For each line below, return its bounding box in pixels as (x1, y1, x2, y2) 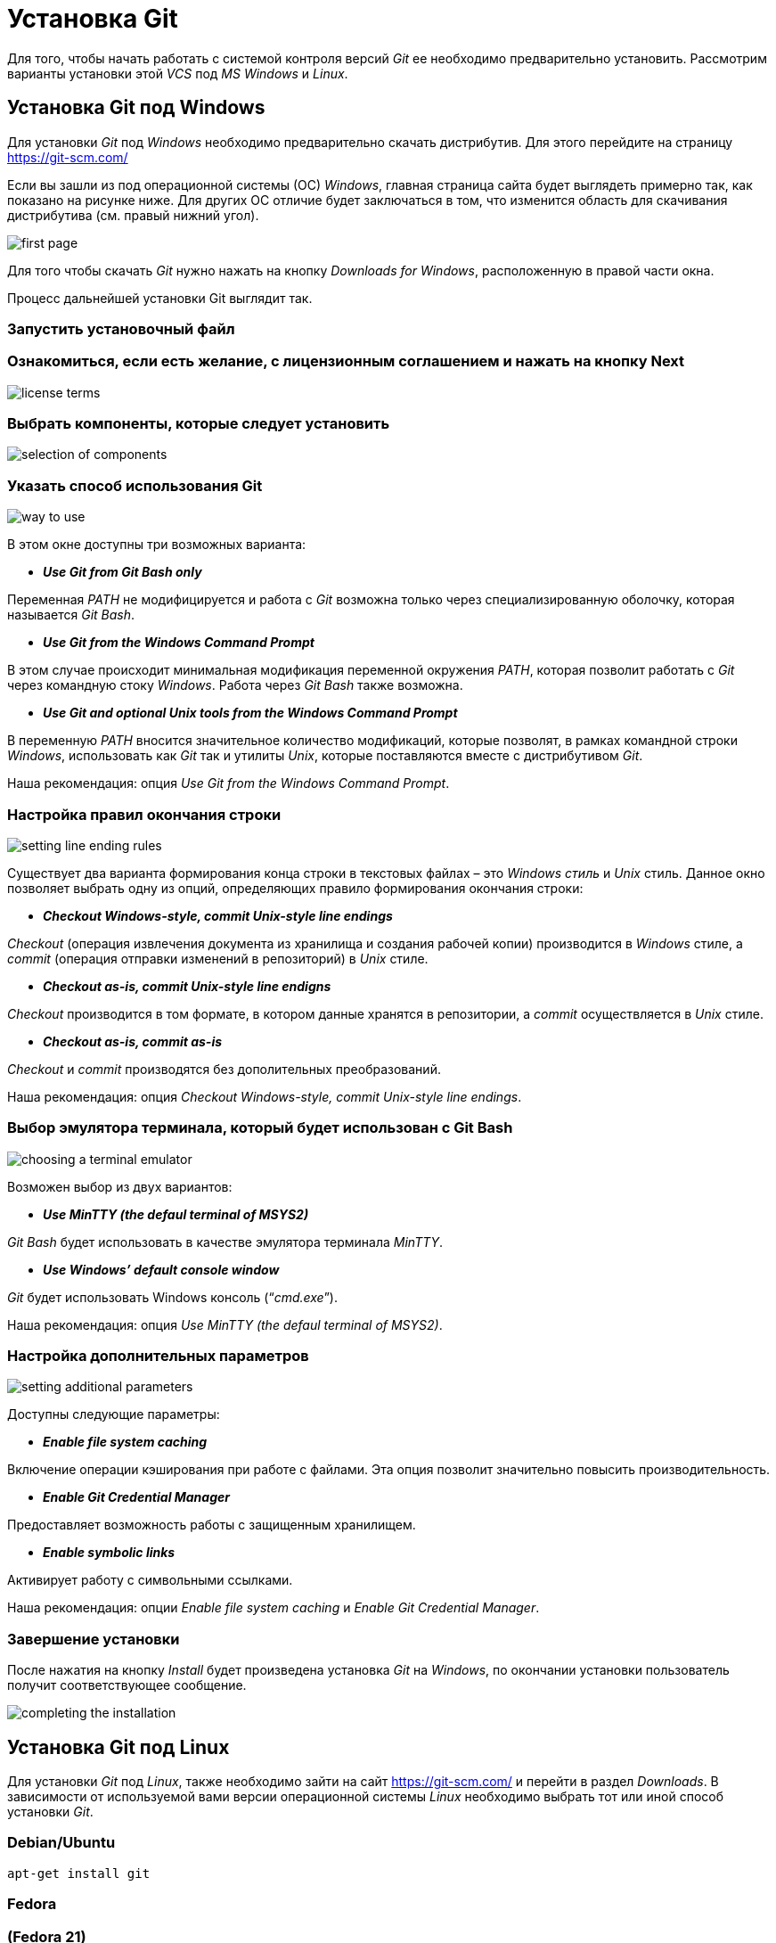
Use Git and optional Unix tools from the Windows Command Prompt (43, 705, 458, 721)
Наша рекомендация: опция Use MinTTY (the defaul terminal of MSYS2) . (7, 1316, 443, 1332)
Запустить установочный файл (7, 319, 235, 338)
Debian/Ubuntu (7, 1833, 116, 1852)
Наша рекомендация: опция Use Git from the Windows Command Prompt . (7, 775, 450, 791)
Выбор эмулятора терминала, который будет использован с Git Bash (7, 1119, 513, 1137)
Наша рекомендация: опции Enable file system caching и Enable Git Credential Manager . (7, 1600, 540, 1616)
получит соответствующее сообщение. (7, 1677, 247, 1693)
